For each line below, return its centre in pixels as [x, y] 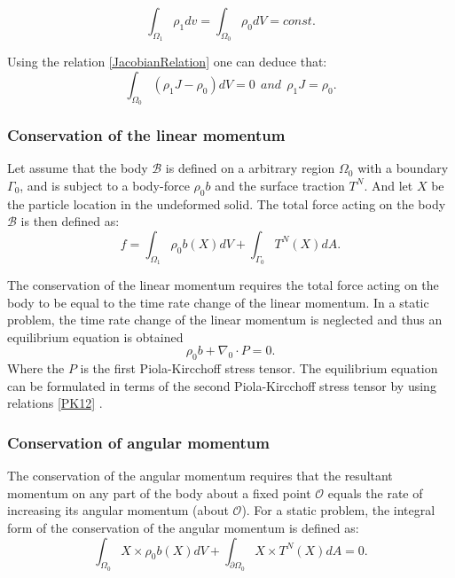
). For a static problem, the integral [338, 510]
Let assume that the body [78, 168]
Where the [36, 368]
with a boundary [403, 168]
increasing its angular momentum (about [118, 510]
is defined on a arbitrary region [250, 168]
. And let [388, 185]
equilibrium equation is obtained [95, 336]
